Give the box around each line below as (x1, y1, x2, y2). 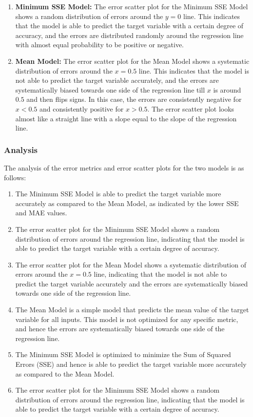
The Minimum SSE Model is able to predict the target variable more (15, 189, 221, 199)
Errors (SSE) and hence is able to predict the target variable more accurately (15, 359, 247, 369)
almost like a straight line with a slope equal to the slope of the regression (15, 113, 237, 123)
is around (213, 84, 241, 95)
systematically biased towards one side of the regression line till (15, 84, 205, 95)
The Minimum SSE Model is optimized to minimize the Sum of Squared (15, 349, 231, 360)
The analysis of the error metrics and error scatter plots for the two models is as (4, 162, 244, 172)
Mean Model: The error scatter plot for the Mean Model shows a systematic (15, 56, 250, 66)
